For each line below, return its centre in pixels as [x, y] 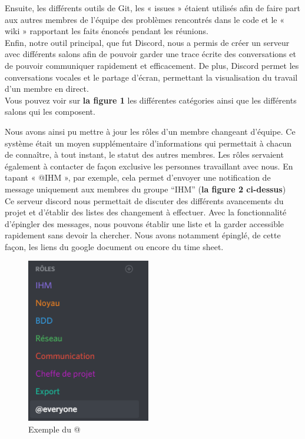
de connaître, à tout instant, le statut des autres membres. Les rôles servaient [144, 154]
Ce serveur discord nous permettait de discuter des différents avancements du [144, 200]
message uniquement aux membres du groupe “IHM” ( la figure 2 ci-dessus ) [145, 189]
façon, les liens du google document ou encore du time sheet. [114, 246]
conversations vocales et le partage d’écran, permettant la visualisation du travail [151, 77]
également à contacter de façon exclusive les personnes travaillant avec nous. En [149, 166]
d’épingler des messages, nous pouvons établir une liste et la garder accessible [145, 223]
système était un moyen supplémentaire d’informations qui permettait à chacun [148, 143]
